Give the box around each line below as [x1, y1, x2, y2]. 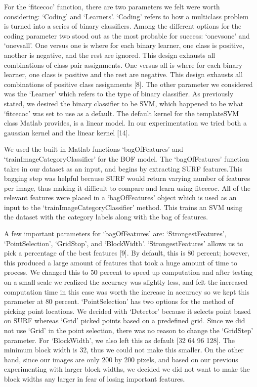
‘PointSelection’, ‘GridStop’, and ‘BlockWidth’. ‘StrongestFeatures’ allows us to [4, 238, 244, 248]
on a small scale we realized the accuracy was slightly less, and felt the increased [4, 277, 248, 287]
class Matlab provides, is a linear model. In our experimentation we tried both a [4, 118, 247, 128]
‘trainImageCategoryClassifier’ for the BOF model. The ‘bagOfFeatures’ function [4, 153, 249, 164]
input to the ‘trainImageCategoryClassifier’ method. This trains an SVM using [4, 202, 243, 212]
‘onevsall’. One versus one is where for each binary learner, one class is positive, [4, 40, 245, 50]
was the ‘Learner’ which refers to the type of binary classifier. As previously [4, 88, 234, 99]
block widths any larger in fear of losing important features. [4, 373, 185, 384]
